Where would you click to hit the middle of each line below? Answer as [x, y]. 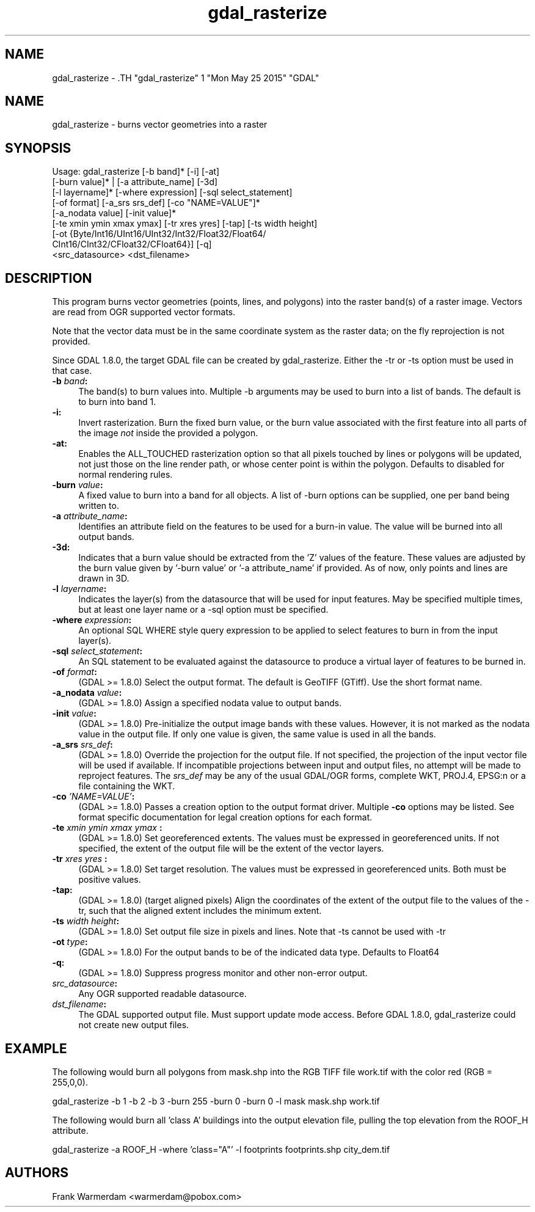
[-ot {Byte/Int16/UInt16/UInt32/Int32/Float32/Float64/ [159, 234]
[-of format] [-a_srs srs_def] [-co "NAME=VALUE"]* [156, 203]
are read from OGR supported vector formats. [144, 312]
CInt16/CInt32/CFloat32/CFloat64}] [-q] [132, 244]
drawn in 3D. [104, 579]
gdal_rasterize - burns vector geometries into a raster [160, 125]
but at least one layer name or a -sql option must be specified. [203, 610]
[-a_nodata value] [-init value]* [114, 213]
